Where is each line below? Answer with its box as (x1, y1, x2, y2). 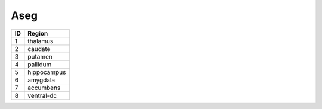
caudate (27, 44, 51, 53)
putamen (27, 52, 53, 60)
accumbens (27, 84, 61, 92)
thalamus (27, 37, 54, 45)
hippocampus (27, 68, 66, 76)
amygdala (27, 76, 55, 84)
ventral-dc (27, 91, 57, 100)
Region (27, 29, 48, 37)
